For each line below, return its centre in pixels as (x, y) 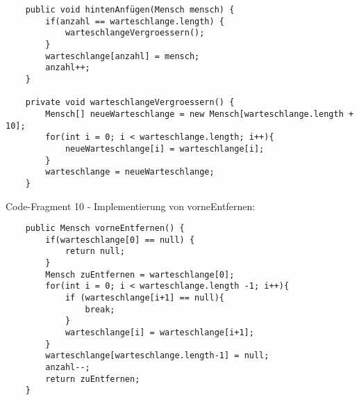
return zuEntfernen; (93, 379)
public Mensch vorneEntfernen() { (105, 229)
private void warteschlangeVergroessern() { (130, 103)
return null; (95, 251)
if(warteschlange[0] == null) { (120, 240)
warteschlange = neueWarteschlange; (130, 172)
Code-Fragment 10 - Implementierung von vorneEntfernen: (131, 206)
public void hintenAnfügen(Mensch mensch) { (130, 10)
